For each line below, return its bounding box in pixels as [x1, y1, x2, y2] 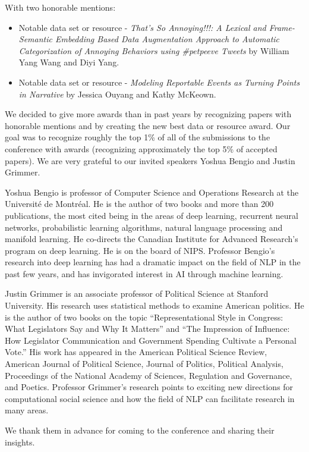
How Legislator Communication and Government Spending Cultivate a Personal [5, 334, 297, 346]
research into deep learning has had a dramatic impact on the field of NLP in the [5, 256, 301, 268]
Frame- [269, 21, 295, 33]
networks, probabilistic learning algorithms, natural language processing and [5, 221, 283, 233]
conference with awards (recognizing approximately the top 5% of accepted [5, 142, 278, 155]
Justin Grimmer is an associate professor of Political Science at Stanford [5, 287, 269, 300]
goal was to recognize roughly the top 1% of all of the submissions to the [5, 131, 270, 143]
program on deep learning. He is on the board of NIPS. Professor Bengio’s [5, 244, 275, 256]
